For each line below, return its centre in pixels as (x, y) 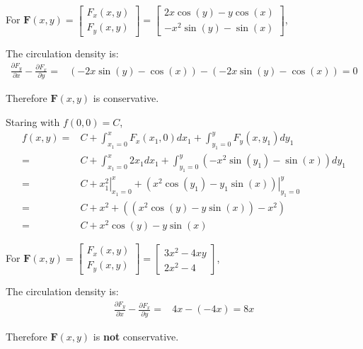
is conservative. (126, 98)
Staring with (33, 121)
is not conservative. (136, 336)
